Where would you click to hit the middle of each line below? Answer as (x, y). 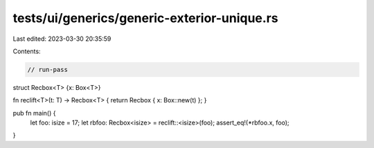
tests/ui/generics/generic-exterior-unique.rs (145, 18)
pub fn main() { (34, 113)
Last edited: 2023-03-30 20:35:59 (62, 39)
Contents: (27, 51)
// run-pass (48, 70)
